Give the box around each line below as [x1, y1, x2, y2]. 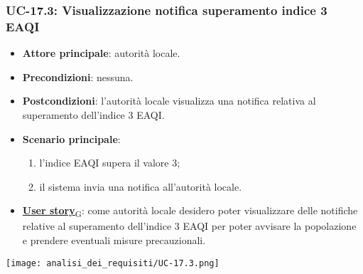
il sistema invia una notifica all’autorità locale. [39, 179, 242, 194]
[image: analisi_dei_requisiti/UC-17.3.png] [6, 258, 220, 268]
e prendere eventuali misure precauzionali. [22, 233, 206, 248]
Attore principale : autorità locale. [22, 46, 180, 60]
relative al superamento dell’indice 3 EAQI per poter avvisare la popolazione [22, 218, 357, 233]
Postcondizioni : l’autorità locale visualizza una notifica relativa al [22, 93, 316, 108]
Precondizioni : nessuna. [22, 69, 134, 84]
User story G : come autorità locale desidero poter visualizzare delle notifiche [22, 203, 358, 220]
